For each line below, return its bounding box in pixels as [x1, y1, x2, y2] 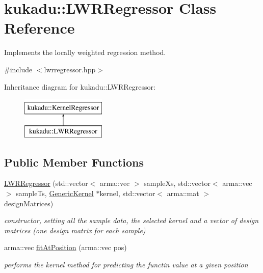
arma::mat [167, 188, 199, 199]
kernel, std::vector [99, 188, 155, 199]
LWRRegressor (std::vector [4, 178, 88, 188]
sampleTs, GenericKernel [16, 188, 94, 199]
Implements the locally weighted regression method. [4, 47, 166, 58]
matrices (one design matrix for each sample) [4, 225, 146, 235]
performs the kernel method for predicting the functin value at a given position [4, 259, 248, 270]
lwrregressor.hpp [44, 64, 96, 74]
